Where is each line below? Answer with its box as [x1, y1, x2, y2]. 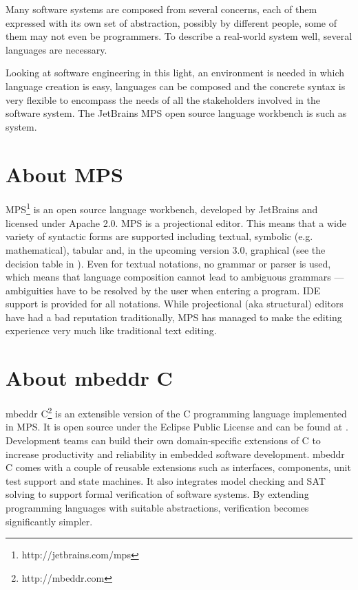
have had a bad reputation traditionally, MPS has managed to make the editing [6, 309, 342, 324]
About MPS [6, 160, 123, 188]
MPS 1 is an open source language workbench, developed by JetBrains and [6, 200, 318, 217]
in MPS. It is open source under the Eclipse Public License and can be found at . [6, 419, 348, 434]
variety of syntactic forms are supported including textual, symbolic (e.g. [6, 229, 313, 243]
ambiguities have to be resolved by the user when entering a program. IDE [6, 283, 321, 297]
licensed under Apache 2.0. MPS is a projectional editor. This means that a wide [6, 215, 346, 230]
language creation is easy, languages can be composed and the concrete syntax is [6, 78, 346, 93]
